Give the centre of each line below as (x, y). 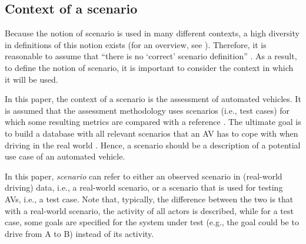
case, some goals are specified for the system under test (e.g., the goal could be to (152, 222)
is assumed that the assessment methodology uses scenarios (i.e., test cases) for (147, 110)
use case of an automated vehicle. (65, 156)
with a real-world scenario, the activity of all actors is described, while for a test (149, 210)
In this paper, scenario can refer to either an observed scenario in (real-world (144, 176)
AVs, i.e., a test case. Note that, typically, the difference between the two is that (149, 199)
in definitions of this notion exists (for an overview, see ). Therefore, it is (136, 44)
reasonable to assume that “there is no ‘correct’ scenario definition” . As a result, (151, 56)
